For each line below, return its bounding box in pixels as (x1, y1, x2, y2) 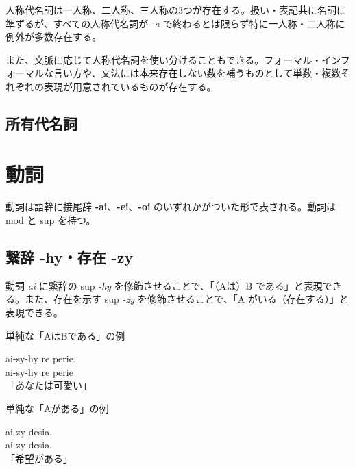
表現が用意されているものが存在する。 (43, 79, 217, 93)
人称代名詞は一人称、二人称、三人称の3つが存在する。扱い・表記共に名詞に (5, 3, 346, 16)
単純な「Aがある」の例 (5, 401, 109, 416)
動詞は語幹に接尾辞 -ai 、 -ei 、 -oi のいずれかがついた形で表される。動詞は (5, 199, 336, 214)
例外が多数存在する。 (5, 29, 101, 44)
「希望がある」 (5, 451, 73, 465)
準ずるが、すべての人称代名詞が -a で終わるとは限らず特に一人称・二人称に (5, 16, 345, 30)
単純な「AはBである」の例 (5, 328, 125, 342)
